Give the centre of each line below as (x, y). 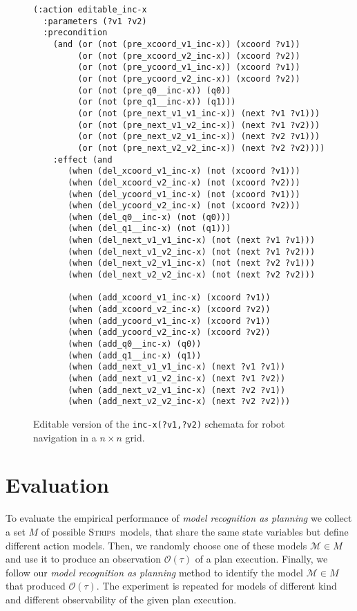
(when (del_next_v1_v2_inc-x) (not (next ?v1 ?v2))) (192, 252)
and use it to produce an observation (84, 559)
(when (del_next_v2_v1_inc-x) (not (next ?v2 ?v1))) (192, 263)
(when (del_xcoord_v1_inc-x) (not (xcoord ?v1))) (184, 171)
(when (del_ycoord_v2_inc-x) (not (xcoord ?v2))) (184, 206)
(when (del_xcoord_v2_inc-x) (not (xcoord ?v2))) (184, 182)
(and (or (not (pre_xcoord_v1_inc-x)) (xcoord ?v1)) (176, 44)
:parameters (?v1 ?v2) (95, 21)
